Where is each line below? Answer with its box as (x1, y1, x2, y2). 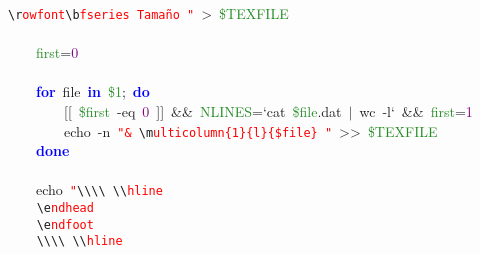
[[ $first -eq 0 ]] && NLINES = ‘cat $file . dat (64, 101, 342, 122)
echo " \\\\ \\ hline (35, 179, 163, 200)
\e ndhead (36, 201, 94, 216)
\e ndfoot (36, 217, 94, 232)
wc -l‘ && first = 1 (359, 101, 473, 122)
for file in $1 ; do (36, 81, 150, 102)
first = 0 (36, 42, 79, 63)
